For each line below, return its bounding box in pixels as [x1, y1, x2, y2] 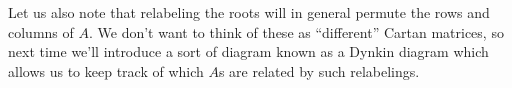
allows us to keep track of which [8, 60, 204, 81]
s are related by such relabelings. [218, 60, 420, 81]
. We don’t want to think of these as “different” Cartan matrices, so [88, 21, 504, 42]
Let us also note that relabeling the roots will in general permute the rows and [8, 2, 490, 22]
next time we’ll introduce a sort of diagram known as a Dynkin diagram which [8, 41, 489, 62]
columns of [8, 21, 74, 42]
